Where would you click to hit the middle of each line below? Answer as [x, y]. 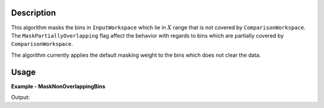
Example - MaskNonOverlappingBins [58, 86]
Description [34, 13]
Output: [20, 97]
